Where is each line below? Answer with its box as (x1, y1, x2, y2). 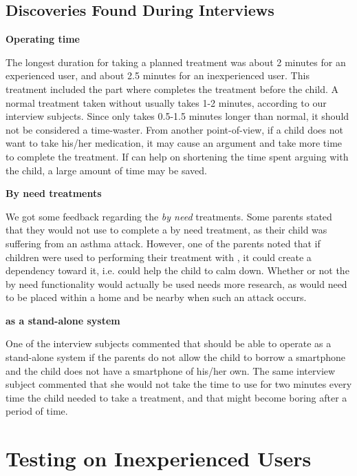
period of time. (6, 404, 68, 418)
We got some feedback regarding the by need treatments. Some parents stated (6, 209, 332, 223)
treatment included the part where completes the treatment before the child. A (6, 81, 339, 96)
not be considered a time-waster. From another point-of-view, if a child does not (6, 122, 343, 136)
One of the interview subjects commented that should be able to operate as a (6, 336, 332, 351)
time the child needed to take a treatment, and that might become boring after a (6, 390, 347, 404)
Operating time (6, 32, 80, 46)
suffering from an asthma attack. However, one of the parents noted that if (6, 236, 321, 250)
